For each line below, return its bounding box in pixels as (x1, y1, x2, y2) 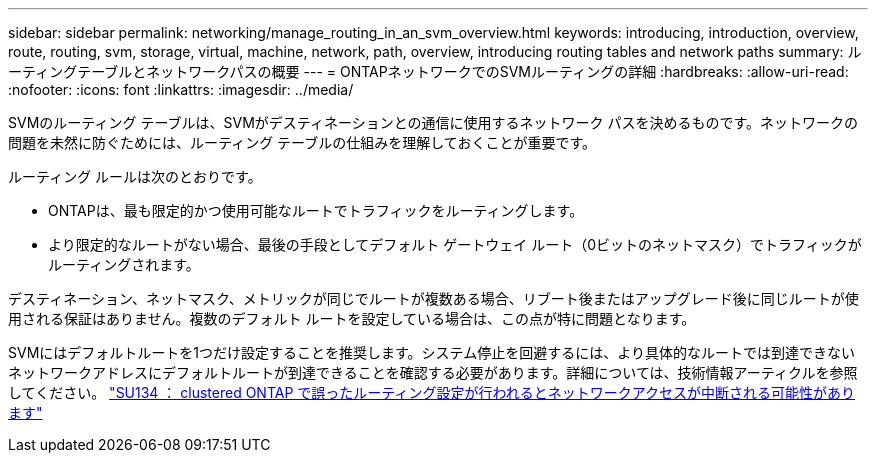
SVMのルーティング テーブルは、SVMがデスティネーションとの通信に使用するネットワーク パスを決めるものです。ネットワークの (8, 114, 859, 131)
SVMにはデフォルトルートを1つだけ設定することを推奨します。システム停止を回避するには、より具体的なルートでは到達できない (8, 344, 855, 361)
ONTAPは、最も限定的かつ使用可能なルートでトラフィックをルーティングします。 (48, 202, 584, 219)
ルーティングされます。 (48, 256, 200, 273)
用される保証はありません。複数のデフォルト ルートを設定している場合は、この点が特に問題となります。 (8, 310, 696, 327)
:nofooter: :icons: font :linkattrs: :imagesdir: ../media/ (8, 81, 354, 98)
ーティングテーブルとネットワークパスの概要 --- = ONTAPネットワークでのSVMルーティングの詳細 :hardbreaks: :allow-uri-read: (8, 63, 849, 80)
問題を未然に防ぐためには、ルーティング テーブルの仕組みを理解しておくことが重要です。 (8, 134, 597, 151)
